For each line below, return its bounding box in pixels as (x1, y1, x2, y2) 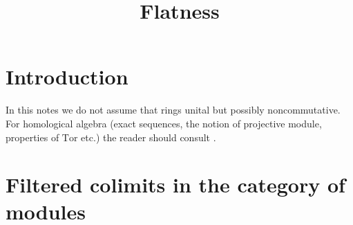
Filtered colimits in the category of (6, 170, 345, 199)
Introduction (6, 62, 128, 91)
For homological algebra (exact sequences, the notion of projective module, (6, 116, 322, 130)
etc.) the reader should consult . (81, 129, 216, 144)
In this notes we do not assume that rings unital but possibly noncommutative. (6, 102, 341, 117)
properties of (6, 129, 59, 144)
